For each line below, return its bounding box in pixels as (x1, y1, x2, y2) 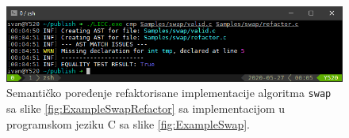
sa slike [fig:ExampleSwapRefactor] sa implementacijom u (6, 100, 286, 117)
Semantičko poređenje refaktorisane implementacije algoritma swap (6, 84, 332, 101)
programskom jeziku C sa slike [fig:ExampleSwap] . (6, 115, 250, 132)
